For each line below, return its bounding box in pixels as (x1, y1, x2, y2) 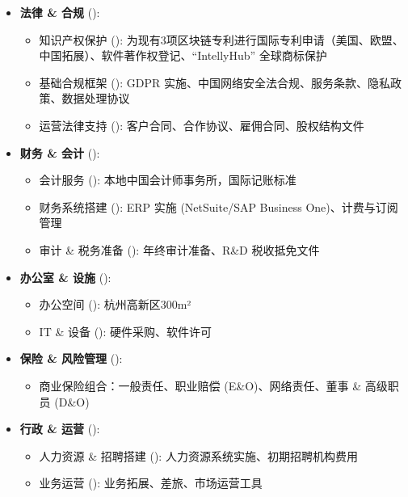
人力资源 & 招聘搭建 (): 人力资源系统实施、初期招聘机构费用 (39, 447, 358, 464)
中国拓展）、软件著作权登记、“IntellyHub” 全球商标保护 (39, 47, 327, 64)
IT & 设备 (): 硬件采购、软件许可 (39, 322, 212, 339)
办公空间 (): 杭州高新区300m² (39, 296, 191, 313)
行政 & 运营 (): (19, 420, 100, 437)
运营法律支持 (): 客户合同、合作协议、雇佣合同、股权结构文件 (39, 116, 364, 133)
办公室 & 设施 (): (19, 268, 111, 285)
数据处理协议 (61, 90, 130, 107)
